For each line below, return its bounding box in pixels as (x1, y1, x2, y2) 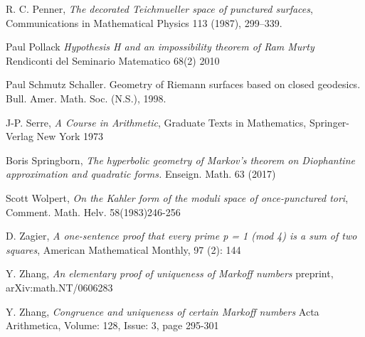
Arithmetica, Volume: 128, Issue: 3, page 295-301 (6, 318, 219, 333)
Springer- (309, 114, 349, 129)
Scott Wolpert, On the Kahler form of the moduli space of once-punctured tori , (6, 190, 349, 205)
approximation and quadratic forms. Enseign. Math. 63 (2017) (6, 166, 276, 181)
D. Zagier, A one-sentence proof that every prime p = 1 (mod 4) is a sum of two (6, 228, 357, 243)
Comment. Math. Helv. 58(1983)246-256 (6, 204, 181, 219)
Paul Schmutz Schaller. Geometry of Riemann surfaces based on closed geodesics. (6, 77, 361, 92)
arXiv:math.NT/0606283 (6, 279, 113, 294)
